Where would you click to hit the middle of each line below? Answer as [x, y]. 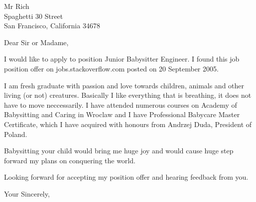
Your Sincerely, [27, 193]
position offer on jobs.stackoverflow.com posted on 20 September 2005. [111, 68]
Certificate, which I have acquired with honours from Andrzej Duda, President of [128, 124]
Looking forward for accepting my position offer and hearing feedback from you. [126, 177]
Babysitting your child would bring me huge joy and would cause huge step [119, 151]
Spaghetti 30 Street [34, 16]
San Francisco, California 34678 [52, 26]
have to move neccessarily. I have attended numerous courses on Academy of [121, 104]
